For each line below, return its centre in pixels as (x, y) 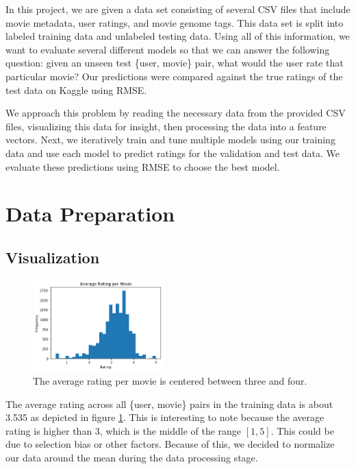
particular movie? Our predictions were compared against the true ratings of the (174, 76)
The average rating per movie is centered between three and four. (170, 381)
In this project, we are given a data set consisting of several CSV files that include (178, 9)
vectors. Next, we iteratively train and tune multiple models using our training (170, 140)
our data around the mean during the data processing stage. (132, 458)
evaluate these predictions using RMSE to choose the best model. (143, 166)
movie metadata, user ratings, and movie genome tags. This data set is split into (175, 22)
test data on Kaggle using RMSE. (76, 89)
